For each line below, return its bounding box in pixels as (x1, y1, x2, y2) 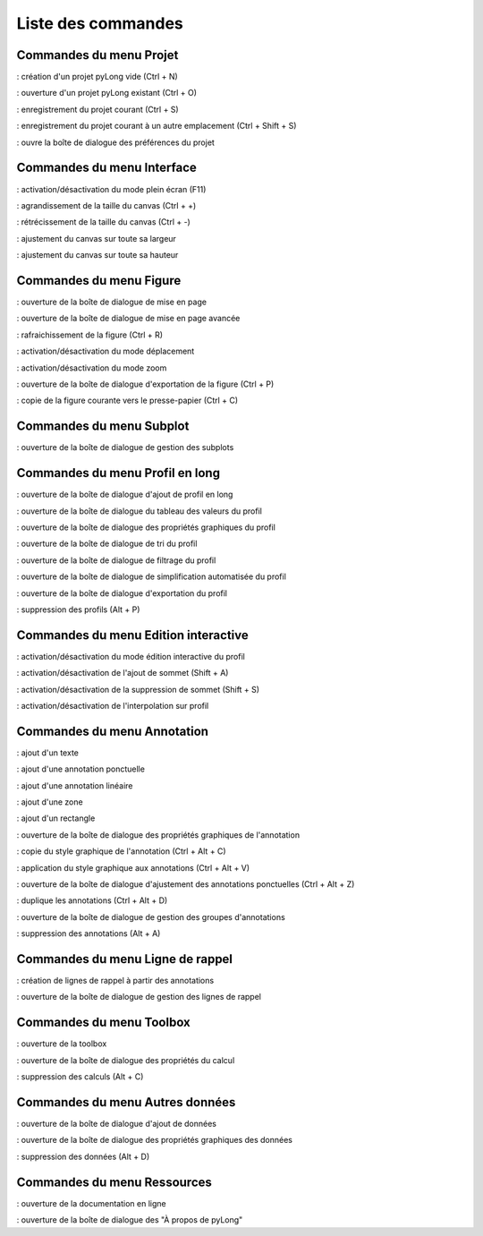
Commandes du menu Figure (16, 273, 182, 288)
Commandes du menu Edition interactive (16, 627, 250, 643)
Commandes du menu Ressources (16, 1174, 212, 1189)
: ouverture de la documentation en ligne (16, 1198, 166, 1208)
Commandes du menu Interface (16, 160, 197, 175)
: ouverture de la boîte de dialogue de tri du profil (16, 538, 198, 550)
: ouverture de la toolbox (16, 1038, 107, 1049)
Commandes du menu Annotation (16, 723, 209, 738)
